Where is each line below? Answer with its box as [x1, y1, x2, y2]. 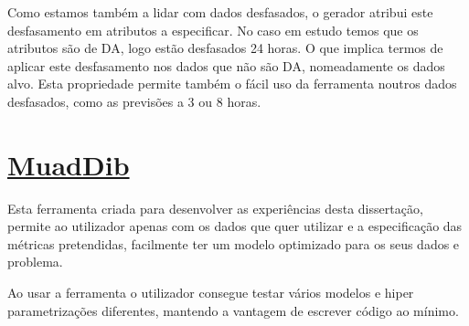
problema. [7, 252, 63, 271]
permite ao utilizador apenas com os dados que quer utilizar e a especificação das [7, 216, 463, 236]
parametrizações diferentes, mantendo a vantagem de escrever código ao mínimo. [7, 300, 459, 320]
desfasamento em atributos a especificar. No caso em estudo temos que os [7, 20, 419, 39]
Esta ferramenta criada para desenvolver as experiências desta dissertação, [7, 198, 423, 217]
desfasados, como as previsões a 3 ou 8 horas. [7, 91, 261, 110]
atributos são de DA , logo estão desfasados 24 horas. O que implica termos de [7, 38, 443, 58]
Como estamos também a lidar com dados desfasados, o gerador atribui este [7, 3, 433, 21]
